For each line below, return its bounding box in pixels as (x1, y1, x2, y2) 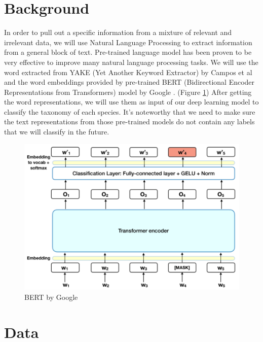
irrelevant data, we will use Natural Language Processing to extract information (4, 37, 252, 47)
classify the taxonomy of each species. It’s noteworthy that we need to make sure (4, 106, 255, 117)
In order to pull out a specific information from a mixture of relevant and (4, 27, 232, 38)
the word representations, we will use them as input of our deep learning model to (4, 96, 259, 107)
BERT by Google (24, 291, 78, 302)
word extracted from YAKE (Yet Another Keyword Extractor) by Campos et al (4, 66, 252, 77)
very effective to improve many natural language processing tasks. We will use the (4, 56, 258, 67)
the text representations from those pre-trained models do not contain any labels (4, 116, 255, 127)
